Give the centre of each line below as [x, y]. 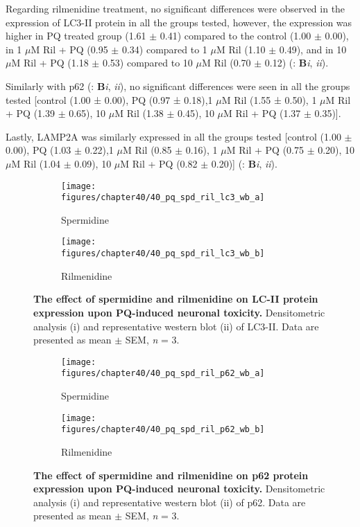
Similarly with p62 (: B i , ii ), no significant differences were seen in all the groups [178, 86]
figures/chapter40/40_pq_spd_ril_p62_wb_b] [163, 430]
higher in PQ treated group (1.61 [76, 36]
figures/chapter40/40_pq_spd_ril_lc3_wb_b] [163, 254]
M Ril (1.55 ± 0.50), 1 [269, 99]
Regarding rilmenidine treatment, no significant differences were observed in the [175, 8]
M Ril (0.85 [147, 150]
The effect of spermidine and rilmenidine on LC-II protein [176, 299]
